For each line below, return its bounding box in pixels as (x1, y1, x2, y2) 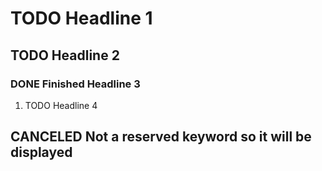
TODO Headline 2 (10, 47, 120, 64)
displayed (10, 144, 73, 161)
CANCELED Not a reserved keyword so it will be (10, 128, 312, 146)
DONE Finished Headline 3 (10, 77, 141, 91)
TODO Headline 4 (24, 99, 98, 111)
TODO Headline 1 (10, 7, 153, 30)
